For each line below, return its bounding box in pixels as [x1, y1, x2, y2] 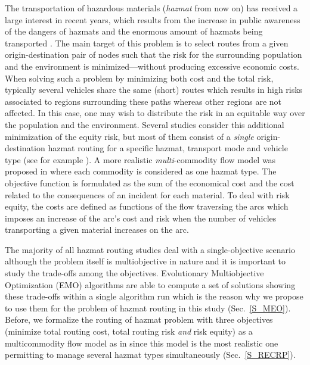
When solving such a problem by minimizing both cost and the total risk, [5, 71, 274, 84]
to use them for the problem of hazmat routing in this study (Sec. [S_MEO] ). [5, 301, 291, 314]
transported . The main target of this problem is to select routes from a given [5, 36, 289, 49]
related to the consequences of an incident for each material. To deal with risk [5, 188, 290, 201]
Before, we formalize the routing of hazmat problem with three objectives [5, 313, 273, 326]
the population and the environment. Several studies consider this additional [5, 118, 284, 130]
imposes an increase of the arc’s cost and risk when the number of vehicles [5, 211, 277, 224]
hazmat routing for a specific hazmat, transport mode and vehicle [48, 142, 288, 154]
